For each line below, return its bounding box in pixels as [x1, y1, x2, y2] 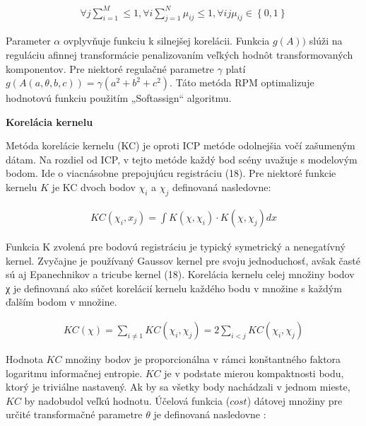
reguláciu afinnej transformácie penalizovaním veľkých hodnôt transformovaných [6, 47, 353, 62]
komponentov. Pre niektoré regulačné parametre [6, 61, 214, 76]
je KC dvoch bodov [52, 180, 136, 195]
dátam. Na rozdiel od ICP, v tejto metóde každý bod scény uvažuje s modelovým [6, 151, 358, 166]
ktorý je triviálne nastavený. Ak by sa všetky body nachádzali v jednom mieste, [6, 379, 350, 394]
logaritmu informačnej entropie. [6, 365, 143, 380]
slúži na [309, 33, 343, 48]
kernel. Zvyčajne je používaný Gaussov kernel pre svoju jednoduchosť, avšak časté [6, 253, 360, 267]
